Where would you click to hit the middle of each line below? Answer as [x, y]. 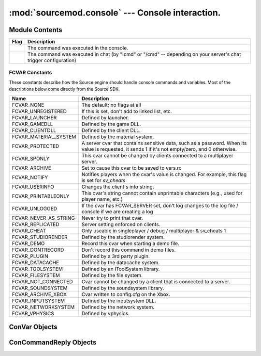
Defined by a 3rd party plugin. [116, 256]
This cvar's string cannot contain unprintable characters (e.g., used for [162, 193]
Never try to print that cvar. [112, 218]
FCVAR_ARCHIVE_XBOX [39, 294]
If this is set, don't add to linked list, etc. [127, 111]
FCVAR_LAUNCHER [34, 117]
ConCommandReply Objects [53, 343]
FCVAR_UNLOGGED [35, 209]
